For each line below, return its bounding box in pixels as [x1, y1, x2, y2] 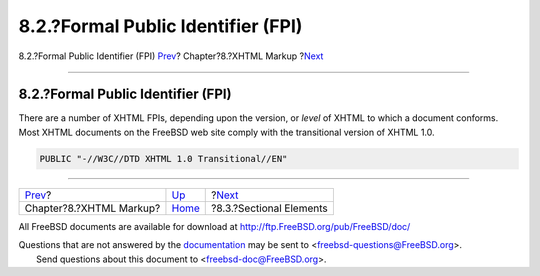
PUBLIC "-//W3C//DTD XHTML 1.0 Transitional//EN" [39, 153, 288, 164]
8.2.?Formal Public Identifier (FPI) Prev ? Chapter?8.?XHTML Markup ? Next [18, 50, 324, 62]
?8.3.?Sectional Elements [211, 201, 329, 215]
